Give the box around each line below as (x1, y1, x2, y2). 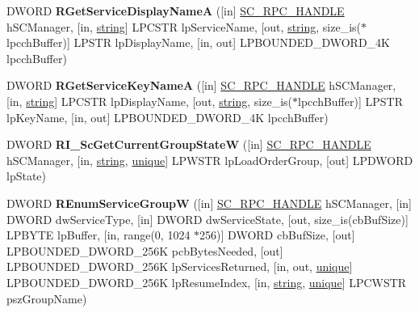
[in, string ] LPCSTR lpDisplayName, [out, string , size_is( (6, 92, 293, 109)
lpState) (6, 167, 47, 184)
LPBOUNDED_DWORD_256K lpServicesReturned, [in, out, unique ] (6, 258, 353, 275)
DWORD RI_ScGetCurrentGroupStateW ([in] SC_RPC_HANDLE (6, 136, 371, 153)
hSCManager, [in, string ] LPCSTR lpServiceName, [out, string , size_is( (6, 18, 362, 35)
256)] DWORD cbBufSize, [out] (199, 226, 355, 243)
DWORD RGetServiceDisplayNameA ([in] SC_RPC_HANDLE (6, 2, 345, 19)
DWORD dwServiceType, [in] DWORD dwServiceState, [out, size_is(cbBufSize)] (6, 210, 409, 227)
